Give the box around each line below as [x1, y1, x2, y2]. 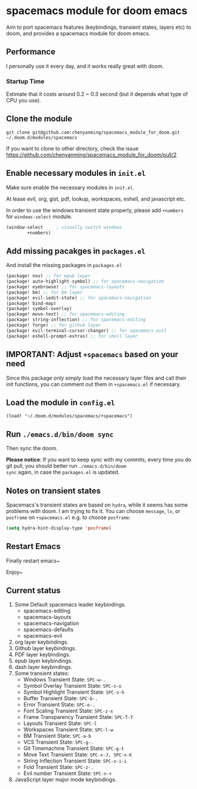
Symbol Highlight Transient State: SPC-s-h [23, 688, 125, 695]
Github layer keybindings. [14, 645, 76, 652]
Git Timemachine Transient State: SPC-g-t [23, 745, 125, 752]
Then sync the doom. [6, 445, 58, 452]
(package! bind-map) [6, 300, 57, 307]
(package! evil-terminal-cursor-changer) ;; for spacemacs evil [6, 328, 167, 334]
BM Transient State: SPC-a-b [23, 733, 91, 740]
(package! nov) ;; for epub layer [6, 273, 91, 279]
